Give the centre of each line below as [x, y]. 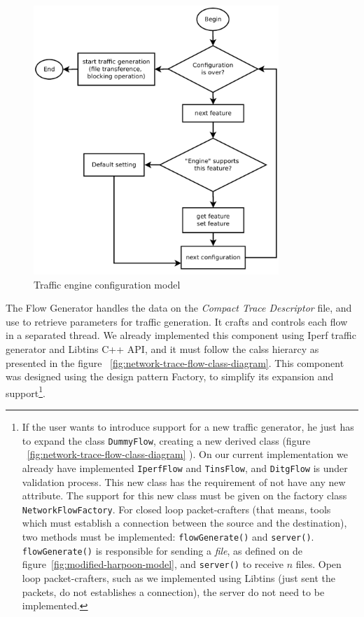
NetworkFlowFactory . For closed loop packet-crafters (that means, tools [176, 509]
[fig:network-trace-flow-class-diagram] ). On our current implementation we [187, 454]
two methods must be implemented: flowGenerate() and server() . [168, 536]
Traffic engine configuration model [107, 284]
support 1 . [26, 391]
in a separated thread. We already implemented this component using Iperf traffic [181, 335]
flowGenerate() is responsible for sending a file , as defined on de [162, 550]
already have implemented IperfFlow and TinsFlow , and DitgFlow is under [185, 467]
